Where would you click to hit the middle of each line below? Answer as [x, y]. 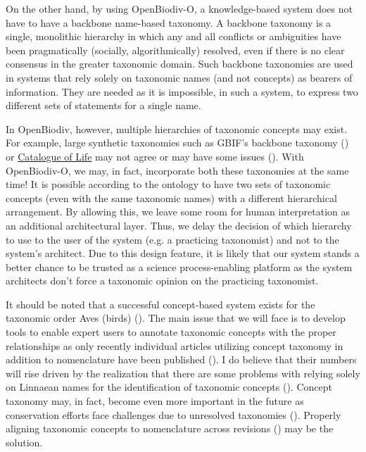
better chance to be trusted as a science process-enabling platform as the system [179, 266]
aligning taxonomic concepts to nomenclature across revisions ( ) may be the [170, 428]
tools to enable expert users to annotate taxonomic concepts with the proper [171, 332]
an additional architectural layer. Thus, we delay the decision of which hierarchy [179, 225]
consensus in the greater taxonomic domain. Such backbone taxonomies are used [179, 64]
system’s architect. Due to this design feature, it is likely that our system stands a [183, 253]
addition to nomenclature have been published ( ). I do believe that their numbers [181, 359]
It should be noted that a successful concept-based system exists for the [160, 304]
